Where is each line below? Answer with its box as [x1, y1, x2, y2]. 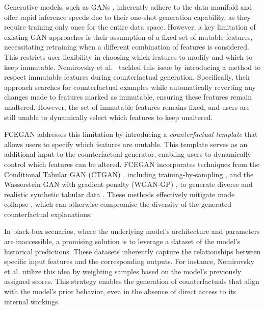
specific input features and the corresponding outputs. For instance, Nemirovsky [4, 256, 254, 267]
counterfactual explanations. [4, 208, 92, 219]
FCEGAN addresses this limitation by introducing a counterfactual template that [4, 129, 258, 139]
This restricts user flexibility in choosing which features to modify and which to [4, 51, 253, 62]
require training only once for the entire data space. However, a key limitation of [4, 21, 256, 32]
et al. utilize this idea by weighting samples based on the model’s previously [4, 266, 242, 276]
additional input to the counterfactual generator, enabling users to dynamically [4, 149, 251, 159]
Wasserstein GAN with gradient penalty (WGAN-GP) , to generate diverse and [4, 179, 253, 189]
